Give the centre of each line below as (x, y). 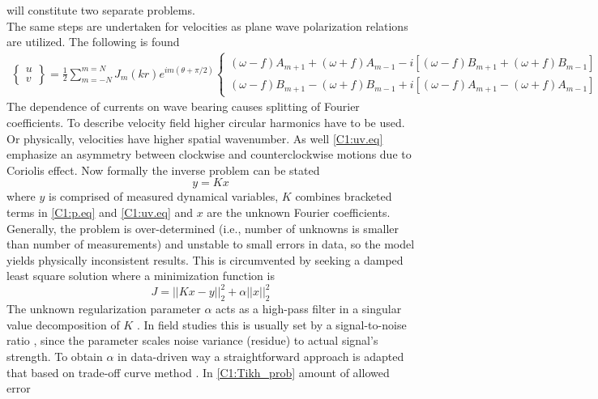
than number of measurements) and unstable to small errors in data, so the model (211, 244)
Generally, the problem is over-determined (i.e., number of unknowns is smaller (203, 228)
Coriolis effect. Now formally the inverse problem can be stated (163, 170)
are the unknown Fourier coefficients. (299, 212)
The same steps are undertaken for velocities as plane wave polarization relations (207, 25)
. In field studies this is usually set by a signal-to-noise (271, 324)
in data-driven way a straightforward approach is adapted (261, 356)
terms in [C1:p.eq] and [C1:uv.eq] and (100, 212)
